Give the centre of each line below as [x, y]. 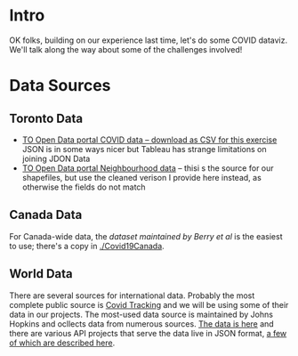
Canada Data [46, 215]
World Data [41, 274]
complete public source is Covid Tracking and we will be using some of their [149, 304]
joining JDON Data [56, 158]
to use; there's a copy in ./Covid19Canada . [87, 246]
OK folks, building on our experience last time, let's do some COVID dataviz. [148, 40]
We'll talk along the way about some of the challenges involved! [126, 49]
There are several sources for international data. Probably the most [132, 295]
